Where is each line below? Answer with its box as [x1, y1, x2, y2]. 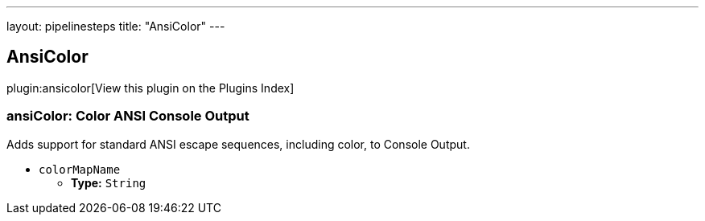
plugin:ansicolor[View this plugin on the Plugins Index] [6, 80, 295, 95]
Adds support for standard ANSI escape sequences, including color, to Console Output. [6, 137, 470, 151]
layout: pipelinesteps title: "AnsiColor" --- [6, 19, 225, 33]
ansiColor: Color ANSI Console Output [6, 108, 249, 125]
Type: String [71, 175, 146, 190]
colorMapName [39, 162, 121, 176]
